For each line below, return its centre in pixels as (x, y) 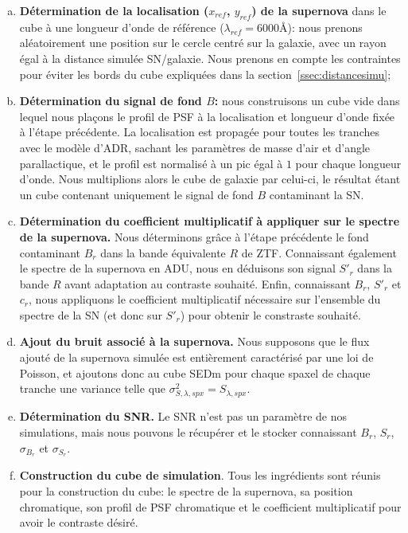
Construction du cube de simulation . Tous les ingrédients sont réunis (200, 475)
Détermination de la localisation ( (114, 10)
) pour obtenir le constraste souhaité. (270, 314)
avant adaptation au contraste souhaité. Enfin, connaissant (208, 283)
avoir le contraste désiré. (79, 522)
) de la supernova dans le (319, 10)
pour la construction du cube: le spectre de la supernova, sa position (186, 491)
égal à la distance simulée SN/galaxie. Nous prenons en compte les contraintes (210, 58)
